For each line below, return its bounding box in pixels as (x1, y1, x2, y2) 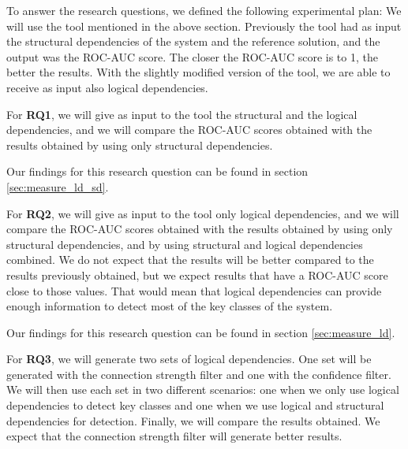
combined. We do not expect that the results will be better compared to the (6, 251, 374, 268)
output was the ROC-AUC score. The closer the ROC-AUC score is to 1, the (6, 48, 378, 65)
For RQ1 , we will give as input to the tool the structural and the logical (6, 106, 357, 122)
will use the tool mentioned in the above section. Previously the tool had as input (6, 17, 402, 34)
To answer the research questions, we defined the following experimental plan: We (6, 2, 402, 18)
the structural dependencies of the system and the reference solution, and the (6, 33, 380, 50)
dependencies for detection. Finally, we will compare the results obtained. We (6, 412, 380, 429)
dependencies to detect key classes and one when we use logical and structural (6, 397, 384, 414)
